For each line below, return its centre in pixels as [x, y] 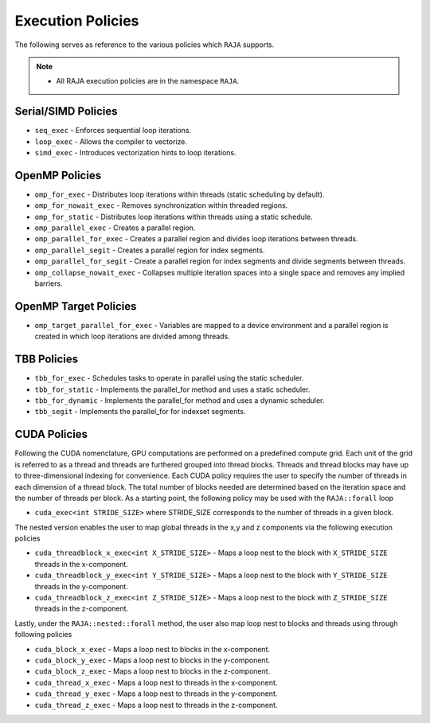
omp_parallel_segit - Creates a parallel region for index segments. [150, 250]
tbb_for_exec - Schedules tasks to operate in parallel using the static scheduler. [169, 378]
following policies [43, 635]
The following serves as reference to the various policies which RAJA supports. [145, 45]
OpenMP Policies [58, 175]
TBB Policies [47, 360]
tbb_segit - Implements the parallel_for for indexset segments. [140, 412]
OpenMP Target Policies [76, 306]
